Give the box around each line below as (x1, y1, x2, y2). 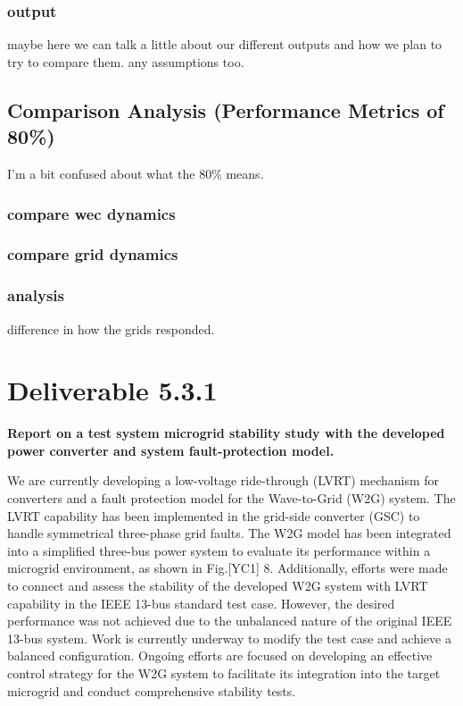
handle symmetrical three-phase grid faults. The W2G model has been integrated (7, 524, 451, 542)
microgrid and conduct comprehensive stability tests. (7, 681, 296, 700)
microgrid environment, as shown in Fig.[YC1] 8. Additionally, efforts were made (7, 559, 448, 577)
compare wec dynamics (7, 202, 176, 224)
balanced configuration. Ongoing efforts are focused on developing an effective (7, 646, 433, 665)
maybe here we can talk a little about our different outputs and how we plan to (7, 35, 442, 54)
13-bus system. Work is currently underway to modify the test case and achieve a (7, 628, 451, 647)
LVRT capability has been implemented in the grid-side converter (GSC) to (7, 506, 420, 525)
